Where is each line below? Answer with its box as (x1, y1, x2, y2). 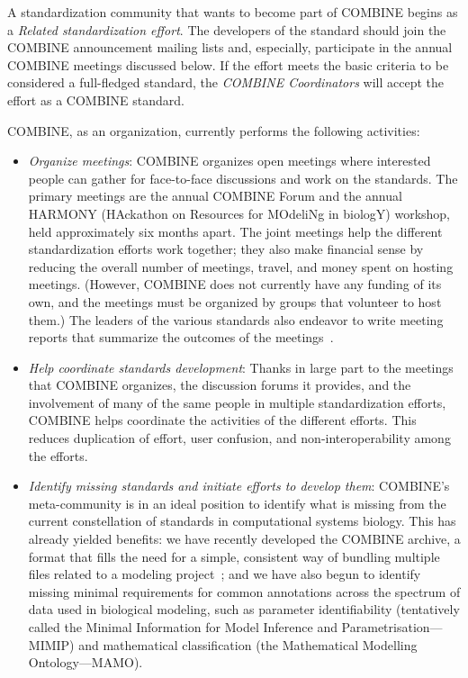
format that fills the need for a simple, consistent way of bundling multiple (28, 547, 440, 565)
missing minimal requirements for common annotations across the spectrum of (28, 582, 461, 601)
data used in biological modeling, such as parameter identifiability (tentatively (28, 600, 460, 619)
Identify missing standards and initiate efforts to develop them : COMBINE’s (28, 476, 450, 495)
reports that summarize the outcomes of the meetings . (28, 328, 334, 347)
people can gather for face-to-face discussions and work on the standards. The (28, 168, 458, 187)
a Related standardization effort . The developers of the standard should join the (7, 20, 446, 39)
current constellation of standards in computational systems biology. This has (28, 511, 456, 530)
